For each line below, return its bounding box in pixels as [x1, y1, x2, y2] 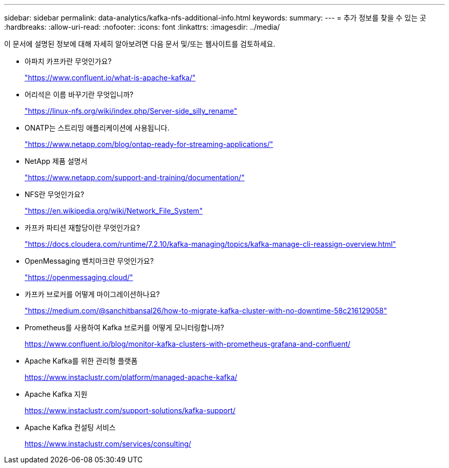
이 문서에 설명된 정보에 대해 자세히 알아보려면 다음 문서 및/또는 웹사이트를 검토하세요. [4, 39, 275, 48]
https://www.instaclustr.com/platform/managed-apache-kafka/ [25, 373, 237, 381]
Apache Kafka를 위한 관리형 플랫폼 [25, 356, 138, 365]
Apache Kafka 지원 [25, 390, 88, 398]
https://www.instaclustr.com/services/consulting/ [25, 439, 191, 448]
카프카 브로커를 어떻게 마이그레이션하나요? [25, 290, 160, 299]
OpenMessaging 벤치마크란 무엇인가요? [25, 257, 154, 265]
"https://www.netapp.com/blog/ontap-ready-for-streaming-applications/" [25, 140, 273, 148]
